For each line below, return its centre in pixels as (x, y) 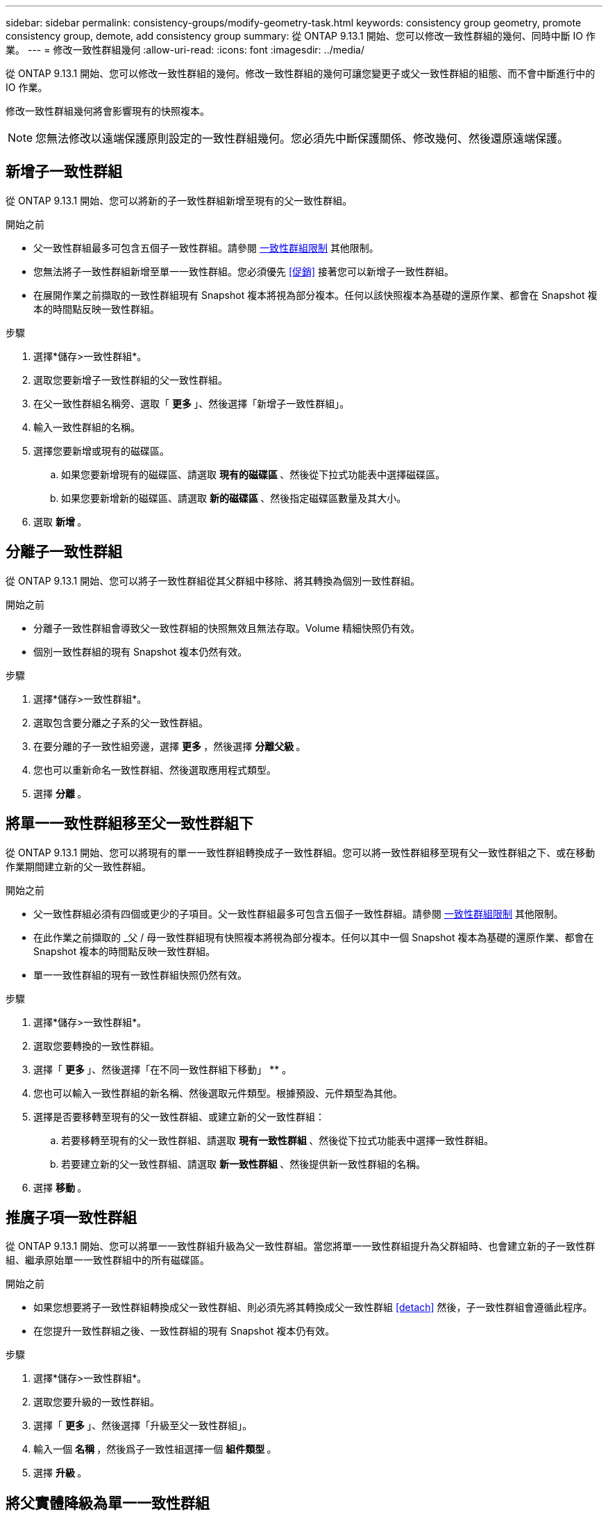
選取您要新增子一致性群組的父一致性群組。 (130, 380)
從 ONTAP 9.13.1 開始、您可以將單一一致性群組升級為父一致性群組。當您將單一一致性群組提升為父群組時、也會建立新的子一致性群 (301, 1246)
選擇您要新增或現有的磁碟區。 (101, 450)
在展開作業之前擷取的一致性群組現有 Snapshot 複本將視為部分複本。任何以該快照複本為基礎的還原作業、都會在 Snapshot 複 (315, 295)
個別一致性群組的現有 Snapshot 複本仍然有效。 (141, 651)
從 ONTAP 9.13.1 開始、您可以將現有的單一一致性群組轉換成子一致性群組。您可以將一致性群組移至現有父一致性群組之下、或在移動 (301, 852)
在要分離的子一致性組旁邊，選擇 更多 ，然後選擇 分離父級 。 (170, 746)
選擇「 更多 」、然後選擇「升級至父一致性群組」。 (143, 1426)
